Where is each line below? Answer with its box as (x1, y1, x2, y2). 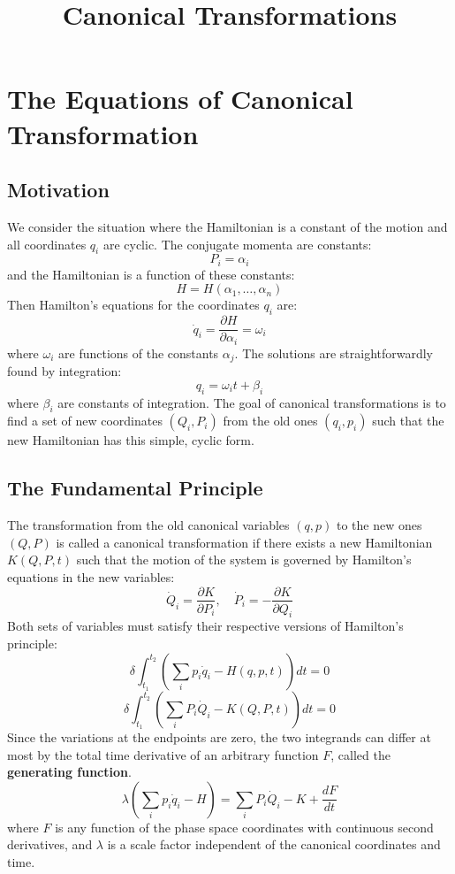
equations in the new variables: (7, 567, 175, 586)
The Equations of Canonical (7, 80, 353, 117)
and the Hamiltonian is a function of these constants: (7, 264, 295, 283)
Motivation (7, 176, 110, 203)
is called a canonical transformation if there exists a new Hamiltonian (56, 533, 433, 551)
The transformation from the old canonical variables (7, 516, 290, 534)
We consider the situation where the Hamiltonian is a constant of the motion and (7, 217, 448, 235)
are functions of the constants (58, 343, 219, 362)
